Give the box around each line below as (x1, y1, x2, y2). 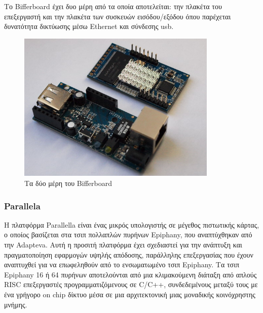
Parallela (4, 199, 41, 212)
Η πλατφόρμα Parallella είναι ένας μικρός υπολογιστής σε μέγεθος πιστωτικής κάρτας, (4, 219, 259, 230)
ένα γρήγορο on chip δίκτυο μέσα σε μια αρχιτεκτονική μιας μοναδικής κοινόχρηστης (4, 289, 255, 299)
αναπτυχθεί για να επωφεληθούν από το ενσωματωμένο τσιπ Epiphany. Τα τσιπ (4, 259, 239, 270)
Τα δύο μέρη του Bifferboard (24, 177, 112, 188)
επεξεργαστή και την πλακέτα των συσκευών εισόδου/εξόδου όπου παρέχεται (4, 11, 231, 21)
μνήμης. (4, 299, 27, 309)
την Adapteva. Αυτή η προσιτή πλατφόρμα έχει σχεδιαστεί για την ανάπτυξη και (4, 239, 242, 249)
